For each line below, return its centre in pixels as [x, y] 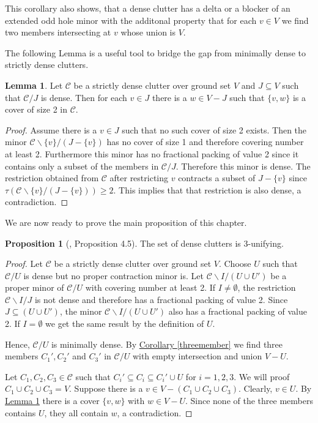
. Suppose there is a [106, 388]
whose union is [148, 32]
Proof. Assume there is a [51, 129]
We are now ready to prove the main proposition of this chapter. [126, 222]
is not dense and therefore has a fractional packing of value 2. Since [161, 299]
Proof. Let [24, 264]
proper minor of [35, 287]
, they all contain [76, 412]
